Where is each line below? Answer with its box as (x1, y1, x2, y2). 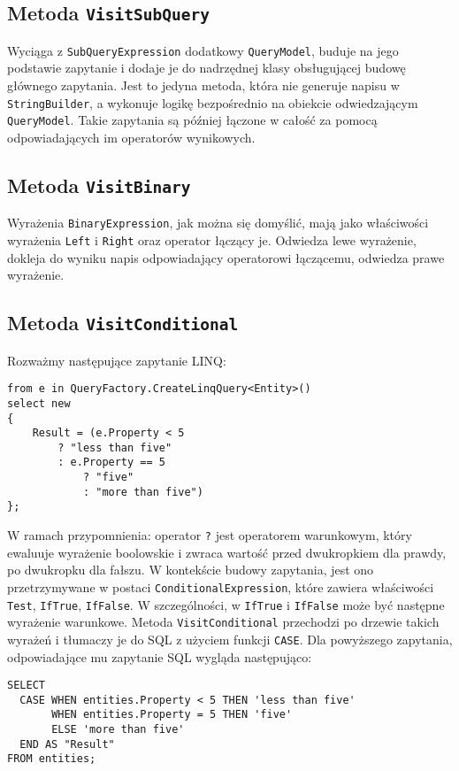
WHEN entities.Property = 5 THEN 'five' (51, 708, 293, 721)
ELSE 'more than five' (51, 723, 185, 736)
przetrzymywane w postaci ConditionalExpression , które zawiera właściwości (7, 577, 434, 596)
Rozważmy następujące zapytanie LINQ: (7, 351, 226, 369)
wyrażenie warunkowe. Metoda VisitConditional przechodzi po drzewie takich (7, 613, 440, 631)
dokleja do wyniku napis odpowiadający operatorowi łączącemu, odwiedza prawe (7, 248, 445, 266)
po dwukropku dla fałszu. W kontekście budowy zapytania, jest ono (7, 560, 374, 579)
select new (7, 397, 71, 410)
